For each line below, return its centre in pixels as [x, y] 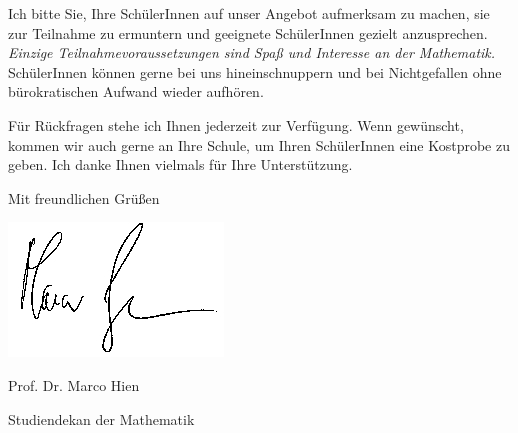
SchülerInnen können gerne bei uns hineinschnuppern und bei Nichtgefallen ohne [255, 71]
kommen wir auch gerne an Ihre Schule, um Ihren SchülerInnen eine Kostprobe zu [259, 144]
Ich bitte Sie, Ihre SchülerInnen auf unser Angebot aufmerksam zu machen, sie [249, 13]
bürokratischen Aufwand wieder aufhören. [136, 91]
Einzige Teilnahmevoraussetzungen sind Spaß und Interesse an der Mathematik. [252, 52]
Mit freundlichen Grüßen [84, 197]
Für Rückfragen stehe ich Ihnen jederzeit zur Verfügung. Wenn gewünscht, [236, 124]
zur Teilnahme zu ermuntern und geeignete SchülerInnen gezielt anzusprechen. [248, 32]
